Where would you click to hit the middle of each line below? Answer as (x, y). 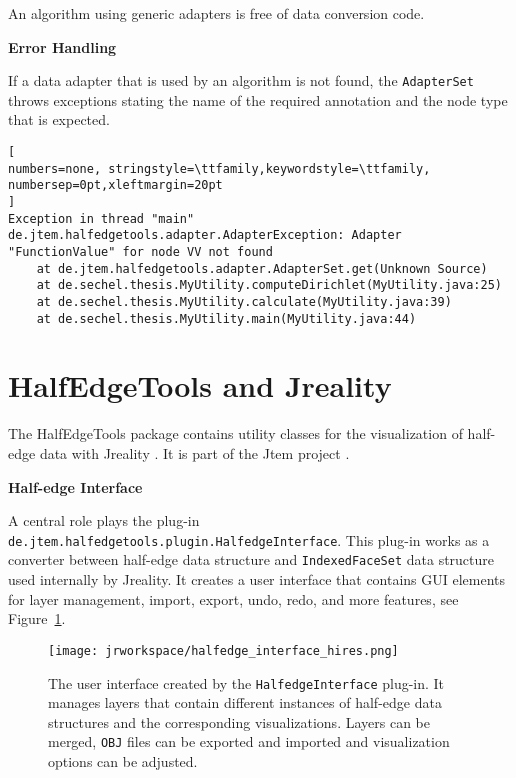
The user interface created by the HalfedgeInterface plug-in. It (246, 682)
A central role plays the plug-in (104, 520)
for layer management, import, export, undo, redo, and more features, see (233, 598)
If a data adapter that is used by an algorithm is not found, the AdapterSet (241, 80)
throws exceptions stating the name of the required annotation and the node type (258, 99)
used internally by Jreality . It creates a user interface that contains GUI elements (257, 579)
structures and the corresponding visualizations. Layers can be (239, 721)
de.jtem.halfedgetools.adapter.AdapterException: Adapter (205, 235)
